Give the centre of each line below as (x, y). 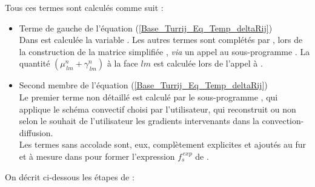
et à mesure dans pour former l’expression (97, 156)
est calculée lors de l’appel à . (208, 63)
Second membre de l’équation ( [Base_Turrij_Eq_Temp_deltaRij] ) (143, 85)
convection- (283, 121)
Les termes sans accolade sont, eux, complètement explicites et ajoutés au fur (163, 144)
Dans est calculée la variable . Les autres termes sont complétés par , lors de (161, 40)
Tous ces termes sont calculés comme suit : (84, 7)
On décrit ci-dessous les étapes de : (70, 176)
